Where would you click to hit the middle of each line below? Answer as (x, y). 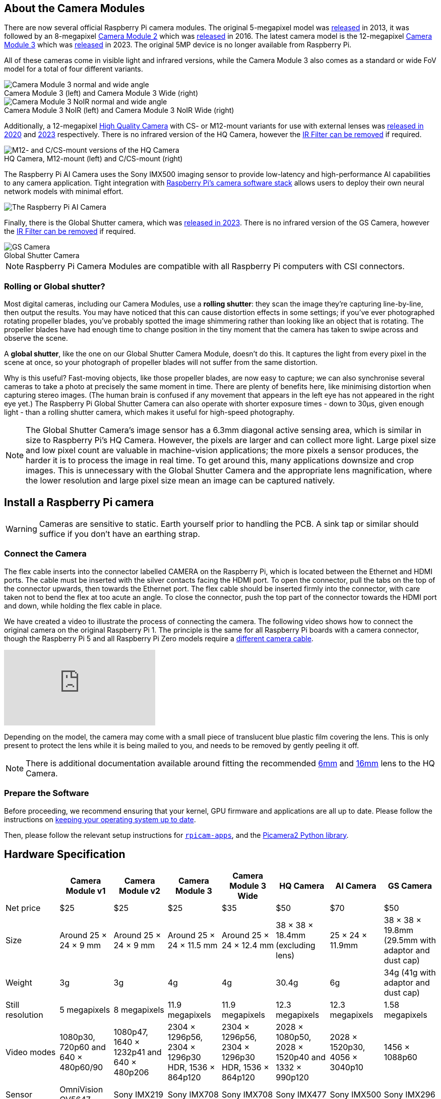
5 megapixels (85, 1010)
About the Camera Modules (75, 8)
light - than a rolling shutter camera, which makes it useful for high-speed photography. (149, 412)
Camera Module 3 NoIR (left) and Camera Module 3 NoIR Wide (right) (119, 110)
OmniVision (81, 1090)
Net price (23, 908)
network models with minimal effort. (64, 192)
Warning (21, 529)
